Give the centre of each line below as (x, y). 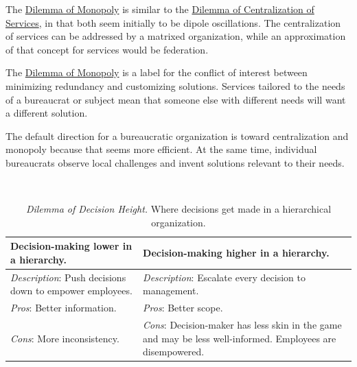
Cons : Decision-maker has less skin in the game (242, 325)
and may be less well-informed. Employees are (240, 338)
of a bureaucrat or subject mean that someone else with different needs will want (176, 99)
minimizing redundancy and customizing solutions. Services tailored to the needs (175, 85)
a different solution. (47, 113)
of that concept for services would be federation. (107, 49)
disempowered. (174, 352)
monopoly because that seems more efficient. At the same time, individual (161, 149)
